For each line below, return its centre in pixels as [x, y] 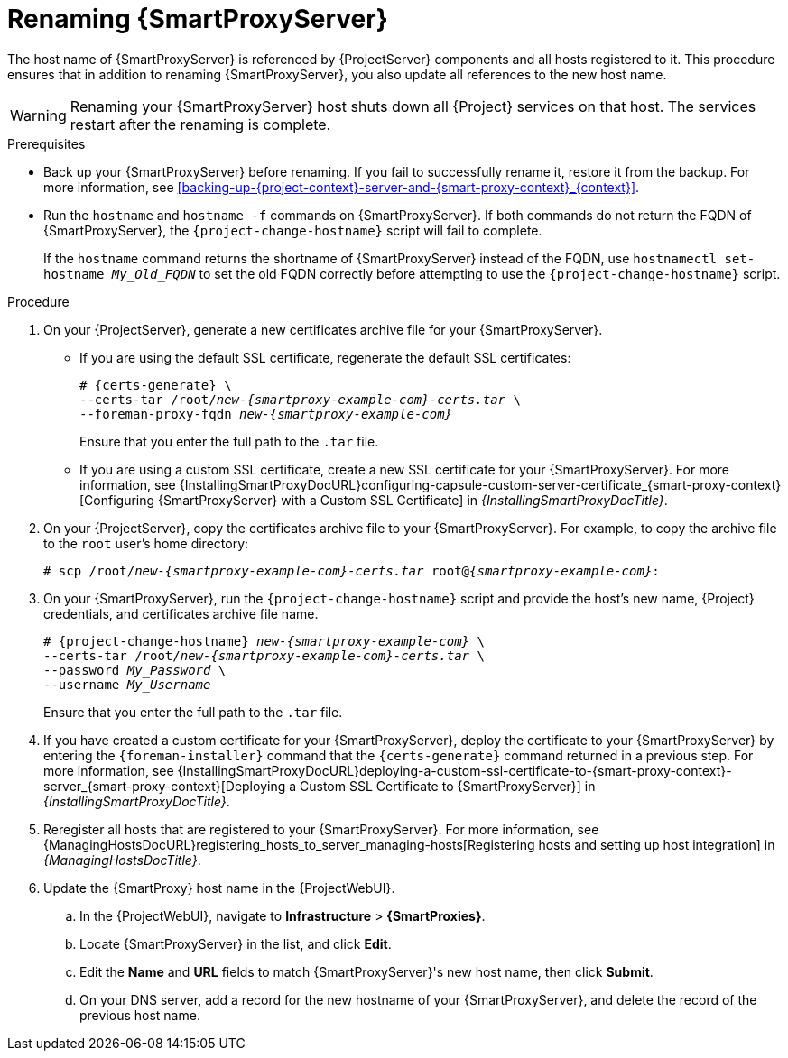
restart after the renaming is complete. [200, 124]
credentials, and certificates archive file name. [181, 613]
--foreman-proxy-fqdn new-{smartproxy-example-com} [266, 414]
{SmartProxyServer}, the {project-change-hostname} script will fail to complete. [293, 230]
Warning [38, 115]
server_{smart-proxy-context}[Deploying [165, 786]
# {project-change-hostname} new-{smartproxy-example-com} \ [264, 641]
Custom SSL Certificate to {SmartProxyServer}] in [447, 786]
